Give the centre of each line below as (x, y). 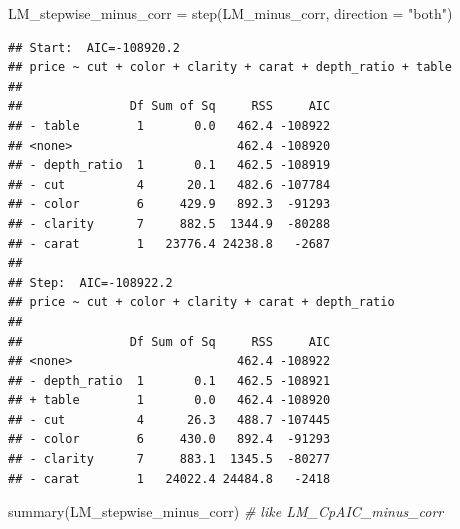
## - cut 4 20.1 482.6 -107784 (169, 184)
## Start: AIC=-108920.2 (94, 47)
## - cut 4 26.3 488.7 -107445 (169, 419)
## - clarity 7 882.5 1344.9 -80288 (169, 223)
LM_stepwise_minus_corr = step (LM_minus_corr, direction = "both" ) (230, 13)
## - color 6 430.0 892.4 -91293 (169, 439)
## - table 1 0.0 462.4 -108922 (169, 125)
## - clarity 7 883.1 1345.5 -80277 (169, 459)
